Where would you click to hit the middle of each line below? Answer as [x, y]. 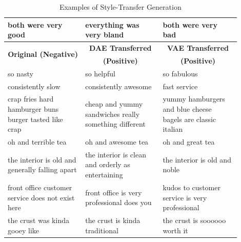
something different [115, 124]
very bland [105, 35]
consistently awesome [118, 86]
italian [173, 129]
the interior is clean [116, 154]
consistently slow [34, 86]
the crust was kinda [38, 220]
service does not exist [41, 197]
